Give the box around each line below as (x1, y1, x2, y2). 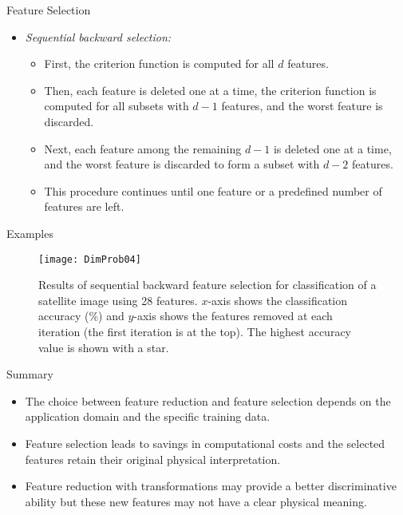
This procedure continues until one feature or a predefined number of (44, 182, 382, 199)
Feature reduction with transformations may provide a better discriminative (25, 477, 397, 494)
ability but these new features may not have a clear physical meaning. (25, 493, 367, 509)
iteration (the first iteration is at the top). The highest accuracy (38, 323, 351, 339)
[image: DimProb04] (38, 253, 141, 265)
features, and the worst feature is (221, 97, 383, 114)
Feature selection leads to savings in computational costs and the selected (25, 434, 385, 451)
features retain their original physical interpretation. (25, 450, 281, 467)
